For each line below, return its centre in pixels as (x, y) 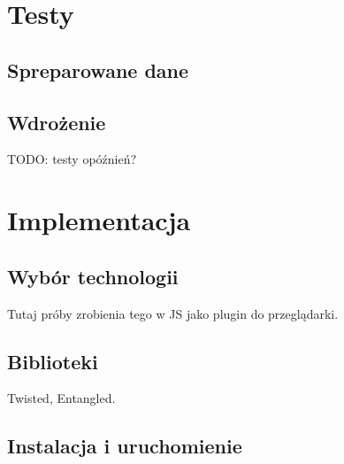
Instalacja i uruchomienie (125, 446)
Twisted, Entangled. (61, 398)
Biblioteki (53, 361)
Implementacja (99, 220)
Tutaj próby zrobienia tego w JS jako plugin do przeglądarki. (173, 313)
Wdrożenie (57, 122)
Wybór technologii (93, 276)
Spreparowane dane (98, 70)
